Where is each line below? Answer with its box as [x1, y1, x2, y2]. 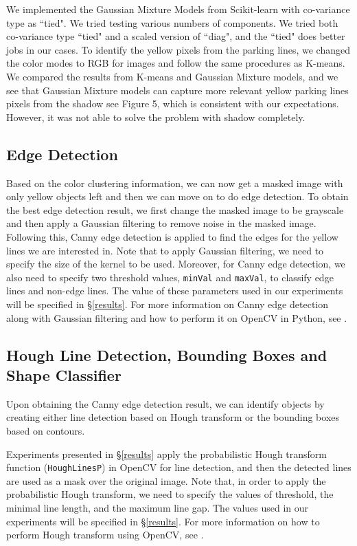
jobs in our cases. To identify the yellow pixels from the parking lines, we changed [6, 42, 350, 56]
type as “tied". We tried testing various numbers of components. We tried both [6, 15, 338, 30]
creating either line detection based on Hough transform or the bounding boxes [6, 410, 340, 424]
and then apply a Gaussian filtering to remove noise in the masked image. [6, 216, 316, 230]
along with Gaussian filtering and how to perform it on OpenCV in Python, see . [6, 310, 347, 325]
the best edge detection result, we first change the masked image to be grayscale [6, 202, 344, 217]
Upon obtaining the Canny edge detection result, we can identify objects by [6, 396, 325, 411]
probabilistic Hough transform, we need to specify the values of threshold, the [6, 487, 334, 501]
